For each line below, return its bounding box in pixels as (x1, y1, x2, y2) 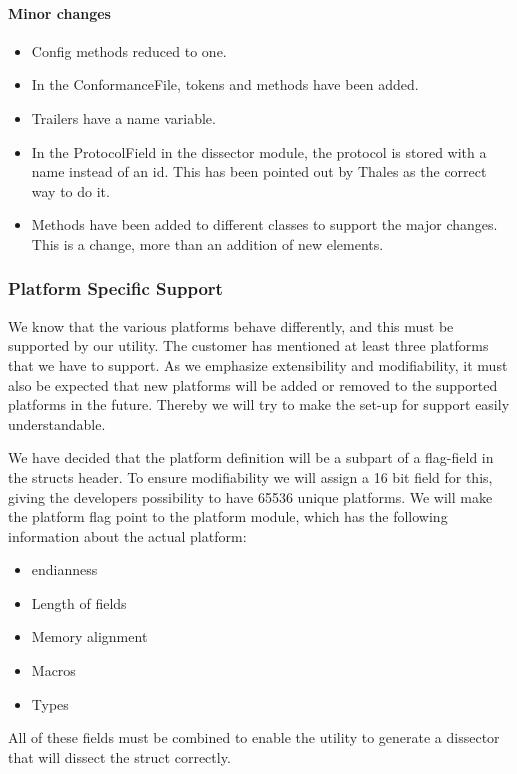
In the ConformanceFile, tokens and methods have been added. (31, 74, 419, 95)
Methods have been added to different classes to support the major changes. (31, 214, 498, 235)
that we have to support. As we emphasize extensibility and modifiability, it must (8, 354, 508, 375)
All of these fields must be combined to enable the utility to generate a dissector (8, 727, 500, 748)
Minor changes (8, 2, 111, 23)
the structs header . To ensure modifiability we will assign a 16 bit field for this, (8, 466, 493, 487)
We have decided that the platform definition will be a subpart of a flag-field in (8, 447, 494, 468)
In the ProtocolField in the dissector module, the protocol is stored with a (31, 141, 487, 162)
